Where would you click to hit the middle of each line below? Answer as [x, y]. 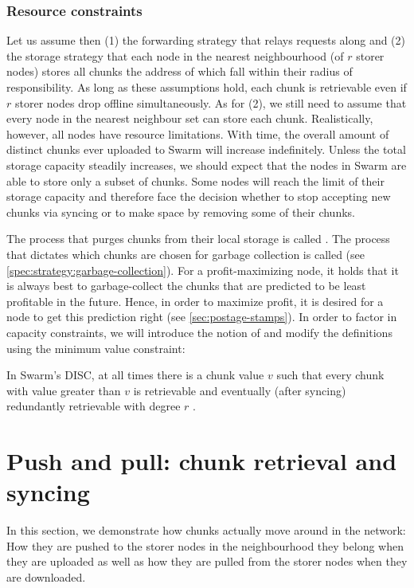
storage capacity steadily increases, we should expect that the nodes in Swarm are [207, 165]
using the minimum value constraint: [96, 348]
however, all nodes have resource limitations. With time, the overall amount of [198, 133]
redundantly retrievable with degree [94, 406]
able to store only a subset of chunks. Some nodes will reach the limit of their [195, 180]
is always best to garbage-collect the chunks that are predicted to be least [186, 286]
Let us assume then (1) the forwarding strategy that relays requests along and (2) [206, 40]
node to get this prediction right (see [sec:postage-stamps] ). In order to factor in [202, 317]
